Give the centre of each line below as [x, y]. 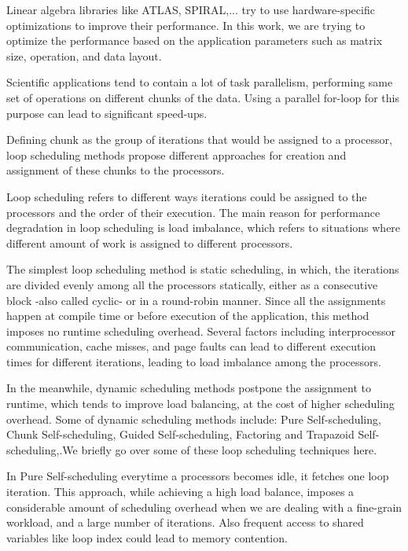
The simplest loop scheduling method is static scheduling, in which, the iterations [203, 269]
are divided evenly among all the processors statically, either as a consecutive [192, 284]
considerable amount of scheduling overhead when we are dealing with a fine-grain [204, 507]
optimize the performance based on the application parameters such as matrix [195, 40]
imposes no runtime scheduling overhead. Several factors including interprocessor [201, 331]
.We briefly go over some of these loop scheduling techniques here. [218, 449]
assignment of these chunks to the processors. [116, 170]
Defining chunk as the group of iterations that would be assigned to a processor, [199, 140]
